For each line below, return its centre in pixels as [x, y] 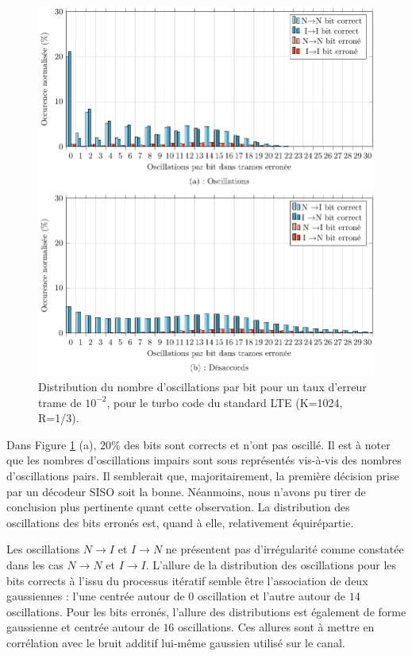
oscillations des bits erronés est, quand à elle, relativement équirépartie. [180, 522]
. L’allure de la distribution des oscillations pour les [271, 564]
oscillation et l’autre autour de [272, 596]
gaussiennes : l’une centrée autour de [96, 596]
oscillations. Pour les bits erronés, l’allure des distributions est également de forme [206, 611]
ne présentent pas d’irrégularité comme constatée [285, 549]
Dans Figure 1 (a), [52, 444]
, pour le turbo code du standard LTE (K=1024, [225, 402]
